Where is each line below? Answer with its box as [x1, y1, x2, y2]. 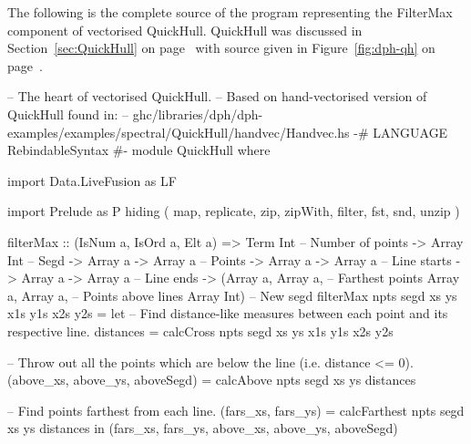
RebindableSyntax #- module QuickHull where [7, 140, 271, 160]
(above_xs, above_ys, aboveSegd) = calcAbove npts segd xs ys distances [7, 370, 416, 389]
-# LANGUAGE [353, 122, 448, 141]
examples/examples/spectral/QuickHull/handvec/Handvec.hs [7, 122, 350, 141]
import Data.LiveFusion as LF [7, 170, 177, 190]
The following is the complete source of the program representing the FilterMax [7, 3, 453, 21]
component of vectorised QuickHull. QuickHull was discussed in [7, 20, 363, 39]
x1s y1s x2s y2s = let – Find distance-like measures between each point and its [7, 304, 448, 323]
